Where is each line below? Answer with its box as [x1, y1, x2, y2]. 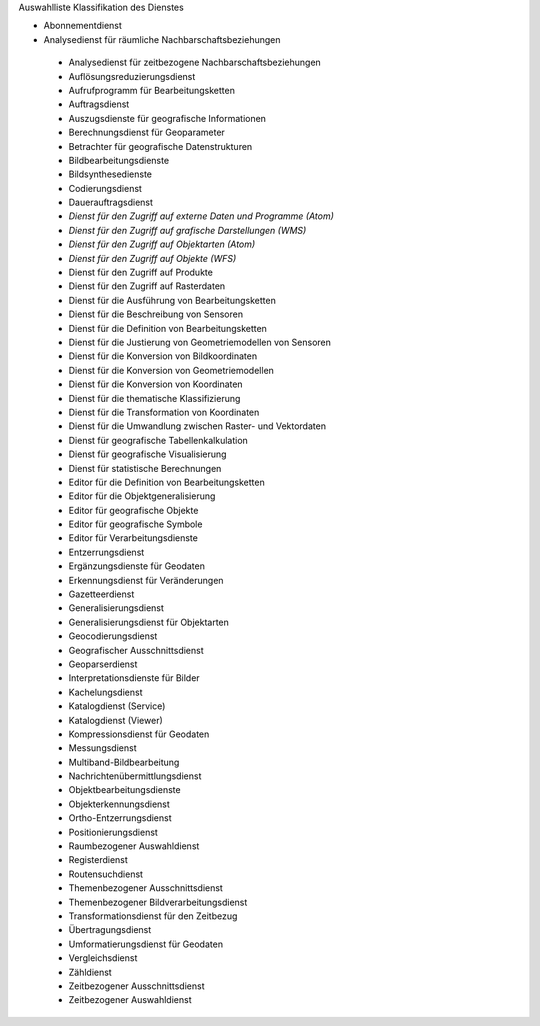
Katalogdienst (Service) [68, 700, 166, 712]
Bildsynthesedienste [68, 168, 153, 180]
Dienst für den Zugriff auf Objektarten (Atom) [68, 238, 256, 250]
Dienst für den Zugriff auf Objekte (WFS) [68, 252, 237, 264]
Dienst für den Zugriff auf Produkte [68, 266, 214, 279]
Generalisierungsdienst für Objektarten [68, 616, 230, 628]
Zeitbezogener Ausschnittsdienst [68, 980, 205, 992]
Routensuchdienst [68, 868, 144, 880]
